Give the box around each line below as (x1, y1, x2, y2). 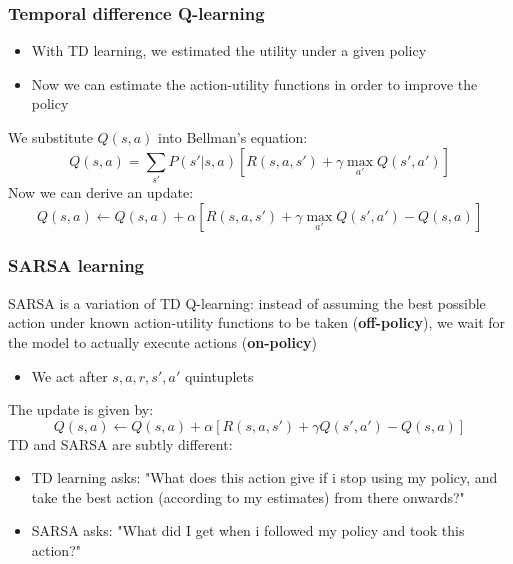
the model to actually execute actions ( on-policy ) (8, 331, 318, 352)
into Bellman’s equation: (158, 127, 308, 147)
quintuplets (184, 365, 254, 386)
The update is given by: (8, 399, 154, 420)
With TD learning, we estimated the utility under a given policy (31, 40, 427, 61)
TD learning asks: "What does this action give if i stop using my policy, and (31, 467, 498, 488)
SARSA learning (8, 253, 144, 278)
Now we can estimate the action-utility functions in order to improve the (31, 73, 478, 94)
